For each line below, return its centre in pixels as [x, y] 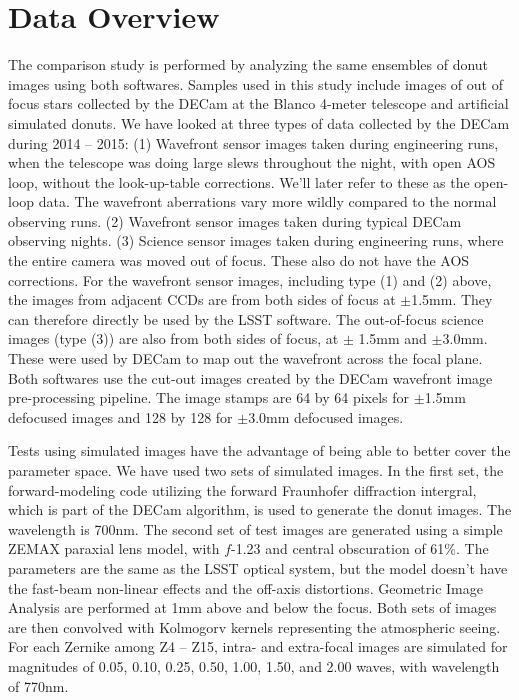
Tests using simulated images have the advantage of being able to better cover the [259, 450]
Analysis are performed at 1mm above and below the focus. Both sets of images [252, 607]
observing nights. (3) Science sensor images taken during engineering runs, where [256, 240]
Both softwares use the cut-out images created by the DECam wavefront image [250, 377]
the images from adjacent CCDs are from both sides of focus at [202, 299]
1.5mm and [392, 338]
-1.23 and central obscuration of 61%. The [360, 548]
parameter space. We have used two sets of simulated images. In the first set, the [256, 470]
